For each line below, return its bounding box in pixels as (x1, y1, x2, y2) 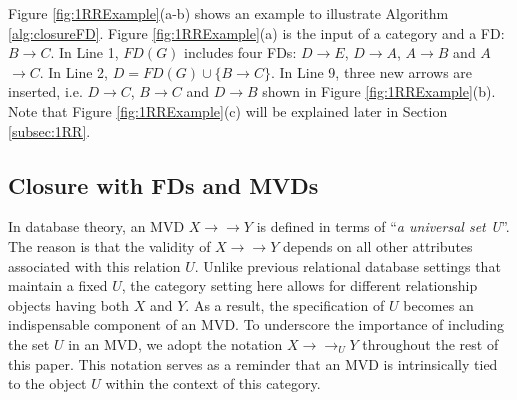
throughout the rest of (362, 333, 499, 354)
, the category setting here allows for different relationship (121, 275, 478, 296)
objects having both (8, 294, 130, 315)
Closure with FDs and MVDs (8, 169, 319, 200)
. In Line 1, (50, 42, 119, 63)
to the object (8, 373, 87, 394)
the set (8, 333, 50, 354)
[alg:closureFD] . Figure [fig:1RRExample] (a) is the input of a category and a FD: (8, 22, 505, 43)
